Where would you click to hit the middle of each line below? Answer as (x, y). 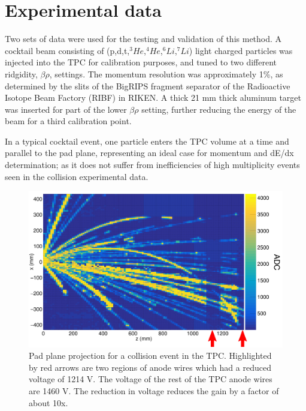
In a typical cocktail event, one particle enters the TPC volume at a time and (147, 141)
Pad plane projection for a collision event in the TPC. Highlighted (150, 355)
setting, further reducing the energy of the (219, 109)
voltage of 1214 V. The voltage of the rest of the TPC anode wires (151, 379)
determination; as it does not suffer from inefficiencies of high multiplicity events (152, 165)
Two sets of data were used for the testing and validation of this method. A (143, 39)
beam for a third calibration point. (68, 121)
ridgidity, (21, 73)
